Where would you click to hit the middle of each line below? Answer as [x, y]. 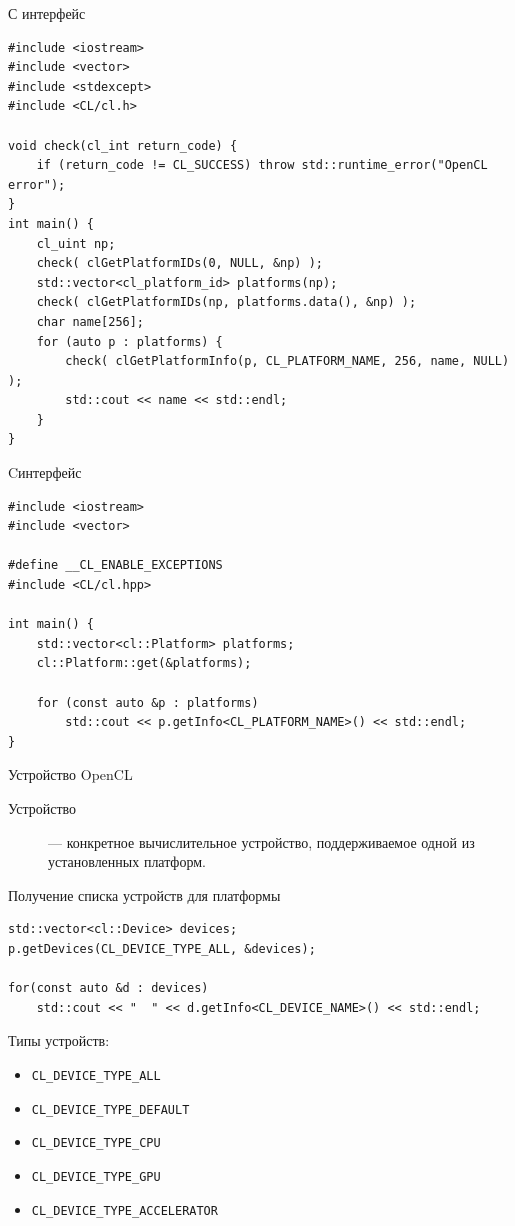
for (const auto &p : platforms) [147, 702]
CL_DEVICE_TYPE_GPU [96, 1176]
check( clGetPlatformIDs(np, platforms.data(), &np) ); [226, 302]
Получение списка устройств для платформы [144, 894]
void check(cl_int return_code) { [123, 145]
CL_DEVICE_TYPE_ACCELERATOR [124, 1210]
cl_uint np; [76, 243]
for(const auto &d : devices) [108, 988]
